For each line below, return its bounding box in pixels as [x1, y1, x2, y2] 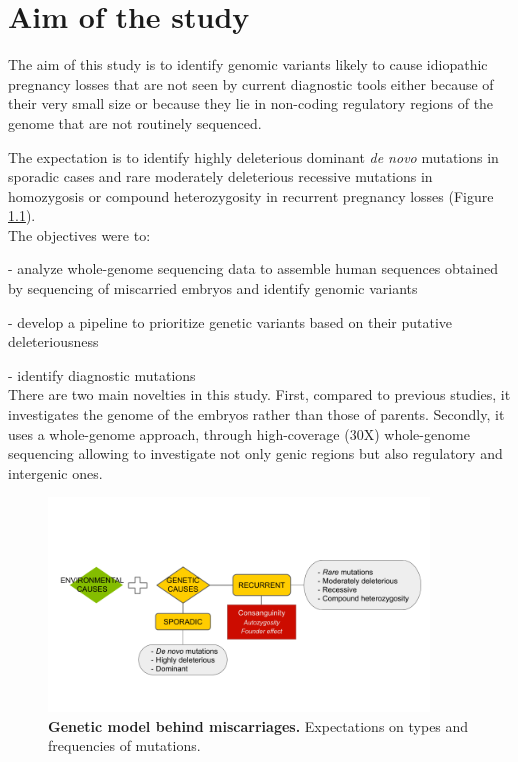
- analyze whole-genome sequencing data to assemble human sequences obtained [8, 258, 498, 279]
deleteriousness [8, 331, 99, 352]
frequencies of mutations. [48, 735, 201, 756]
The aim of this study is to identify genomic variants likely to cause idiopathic [8, 54, 488, 75]
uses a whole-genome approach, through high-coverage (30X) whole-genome [8, 423, 470, 444]
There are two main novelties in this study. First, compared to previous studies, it [8, 384, 511, 405]
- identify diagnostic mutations [8, 364, 196, 385]
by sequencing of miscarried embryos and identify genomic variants [8, 278, 418, 299]
